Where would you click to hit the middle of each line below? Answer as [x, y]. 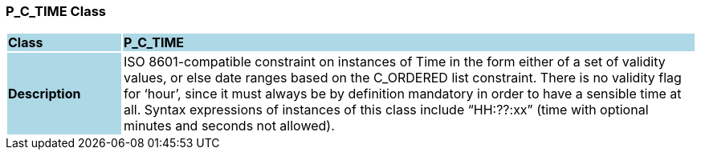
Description [45, 94]
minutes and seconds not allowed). [229, 126]
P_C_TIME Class [56, 11]
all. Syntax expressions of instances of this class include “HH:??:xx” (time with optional [386, 110]
